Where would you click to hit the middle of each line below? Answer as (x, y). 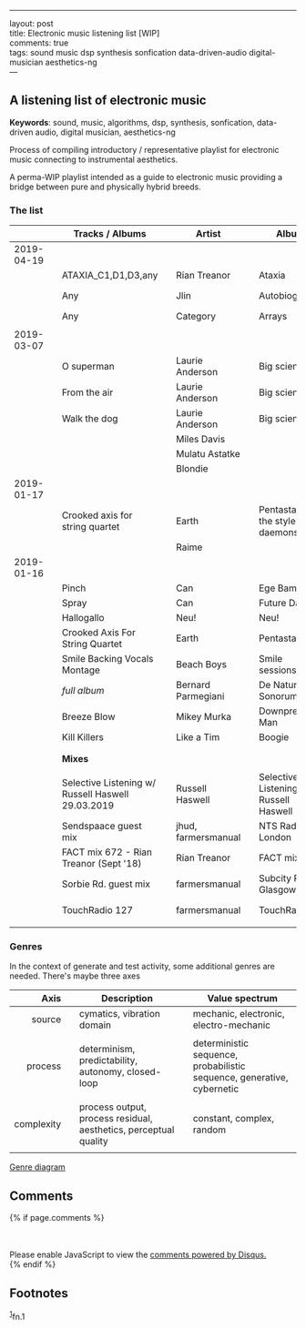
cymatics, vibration (120, 1014)
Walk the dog (90, 419)
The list (26, 210)
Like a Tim (198, 737)
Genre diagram (37, 1167)
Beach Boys (202, 664)
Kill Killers (83, 737)
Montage (81, 670)
